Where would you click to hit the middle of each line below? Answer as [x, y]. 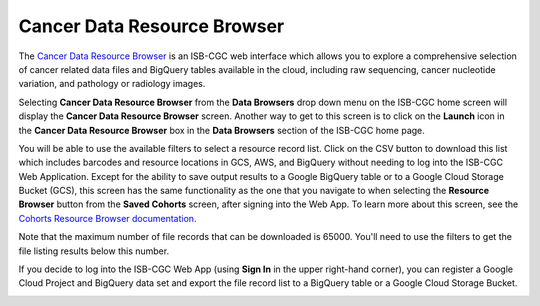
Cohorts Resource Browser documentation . [107, 218]
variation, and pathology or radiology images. [112, 84]
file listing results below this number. [94, 251]
